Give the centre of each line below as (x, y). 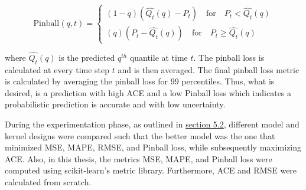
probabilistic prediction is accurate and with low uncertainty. (115, 104)
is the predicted (87, 57)
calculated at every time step (57, 69)
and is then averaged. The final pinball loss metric (209, 69)
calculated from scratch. (48, 181)
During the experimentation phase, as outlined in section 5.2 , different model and (152, 124)
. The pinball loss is (229, 57)
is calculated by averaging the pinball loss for (87, 81)
